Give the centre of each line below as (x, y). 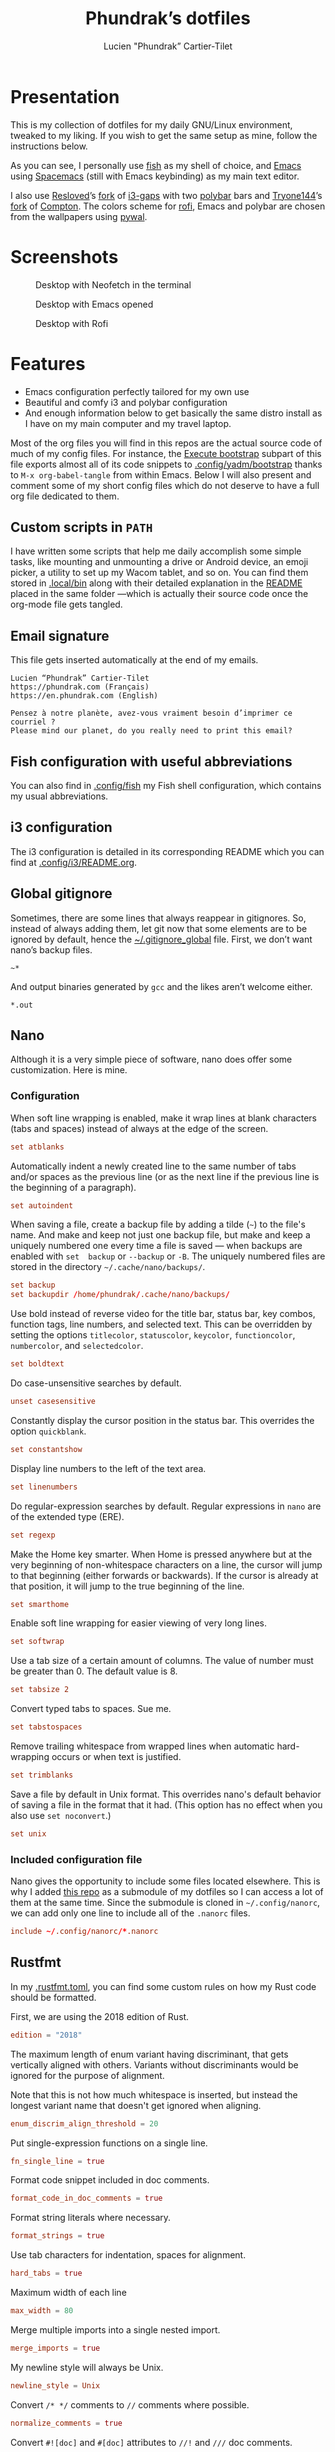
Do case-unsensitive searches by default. (96, 1383)
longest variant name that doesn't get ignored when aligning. (136, 2105)
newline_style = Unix (55, 2385)
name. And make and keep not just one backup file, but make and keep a (160, 1235)
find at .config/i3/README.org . (74, 862)
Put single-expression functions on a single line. (109, 2143)
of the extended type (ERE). (67, 1516)
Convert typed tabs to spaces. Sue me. (91, 1709)
